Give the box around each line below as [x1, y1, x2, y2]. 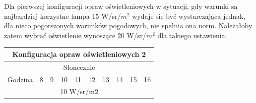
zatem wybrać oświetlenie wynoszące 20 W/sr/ [4, 30, 146, 40]
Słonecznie [63, 61, 95, 72]
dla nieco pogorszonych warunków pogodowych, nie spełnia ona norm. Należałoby [4, 20, 253, 31]
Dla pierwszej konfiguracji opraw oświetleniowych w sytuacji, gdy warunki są [4, 1, 238, 11]
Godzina [7, 74, 33, 84]
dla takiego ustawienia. [157, 30, 227, 40]
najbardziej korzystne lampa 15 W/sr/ [4, 10, 121, 21]
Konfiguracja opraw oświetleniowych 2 [12, 49, 146, 59]
